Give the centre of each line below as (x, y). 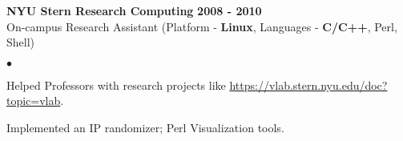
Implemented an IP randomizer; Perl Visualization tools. (145, 127)
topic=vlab (34, 101)
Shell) (21, 42)
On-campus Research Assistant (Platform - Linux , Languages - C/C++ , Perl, (202, 26)
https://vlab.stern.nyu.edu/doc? (308, 85)
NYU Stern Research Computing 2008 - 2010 (134, 10)
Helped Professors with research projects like (116, 85)
